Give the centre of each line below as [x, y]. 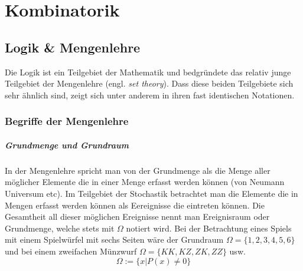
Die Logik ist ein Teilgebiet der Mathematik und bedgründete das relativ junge [148, 72]
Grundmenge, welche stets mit [60, 228]
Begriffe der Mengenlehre [67, 121]
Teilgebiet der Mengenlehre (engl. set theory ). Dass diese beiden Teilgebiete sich [149, 83]
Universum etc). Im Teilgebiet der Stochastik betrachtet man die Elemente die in [151, 193]
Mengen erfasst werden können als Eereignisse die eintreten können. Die [135, 205]
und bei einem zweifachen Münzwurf [71, 251]
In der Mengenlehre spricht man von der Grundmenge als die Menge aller [138, 170]
